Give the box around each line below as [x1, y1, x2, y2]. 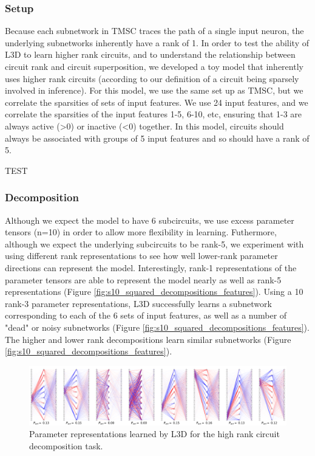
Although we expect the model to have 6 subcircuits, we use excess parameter [5, 213, 294, 226]
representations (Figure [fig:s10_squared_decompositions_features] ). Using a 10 [5, 285, 303, 298]
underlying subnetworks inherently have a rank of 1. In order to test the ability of [5, 36, 310, 49]
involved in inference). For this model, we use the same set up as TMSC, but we [5, 84, 303, 97]
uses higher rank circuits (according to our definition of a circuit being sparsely [5, 72, 299, 85]
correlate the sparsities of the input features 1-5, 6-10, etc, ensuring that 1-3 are [5, 108, 302, 120]
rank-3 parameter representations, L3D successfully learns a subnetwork [5, 297, 272, 309]
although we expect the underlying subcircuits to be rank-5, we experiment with [5, 237, 304, 250]
